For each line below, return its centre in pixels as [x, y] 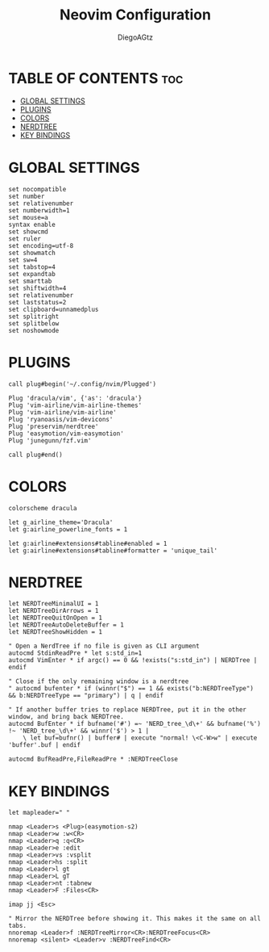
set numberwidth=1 [39, 210]
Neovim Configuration [135, 15]
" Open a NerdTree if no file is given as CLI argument [104, 646]
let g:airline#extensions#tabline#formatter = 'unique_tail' [113, 551]
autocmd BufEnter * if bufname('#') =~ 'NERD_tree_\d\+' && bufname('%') [135, 724]
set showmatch [32, 253]
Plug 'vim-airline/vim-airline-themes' [75, 405]
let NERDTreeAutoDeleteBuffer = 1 [66, 625]
